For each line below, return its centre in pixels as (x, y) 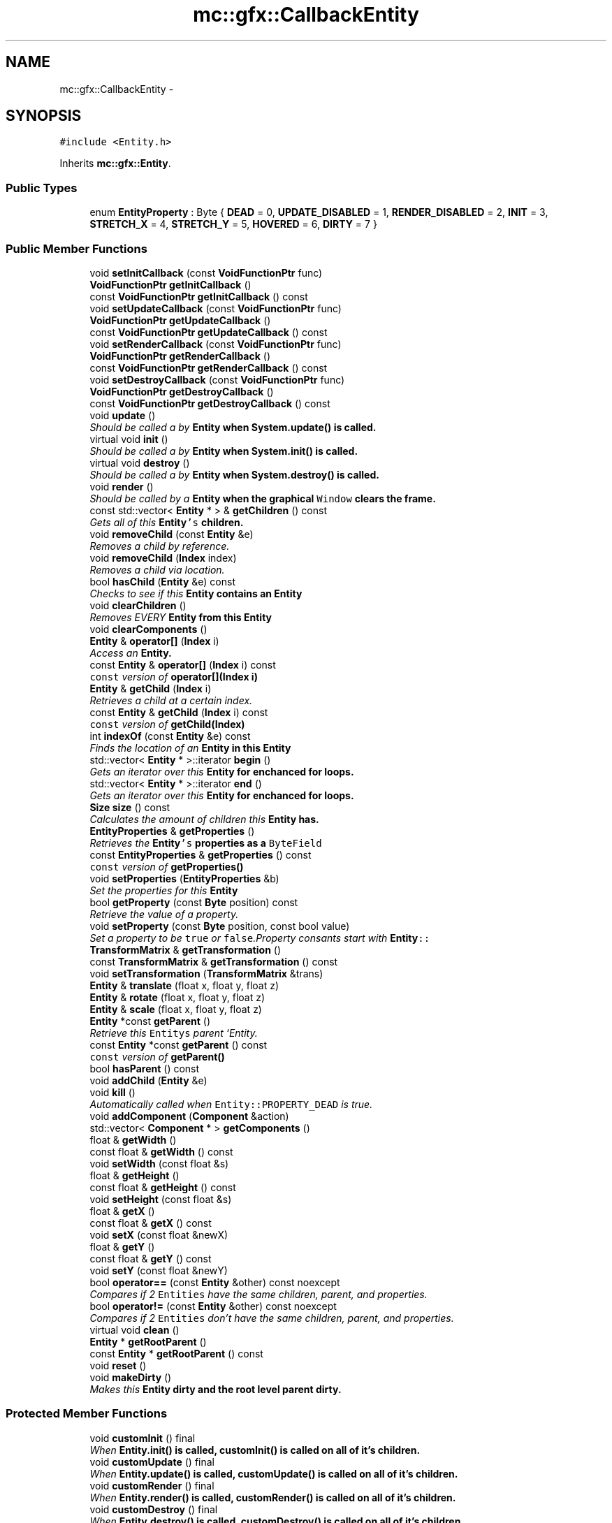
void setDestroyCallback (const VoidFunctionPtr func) (217, 379)
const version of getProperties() (167, 866)
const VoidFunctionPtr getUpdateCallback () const (209, 332)
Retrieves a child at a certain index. (171, 700)
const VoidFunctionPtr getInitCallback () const (199, 296)
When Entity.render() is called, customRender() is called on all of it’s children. (273, 1497)
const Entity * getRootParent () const (176, 1353)
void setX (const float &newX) (159, 1234)
